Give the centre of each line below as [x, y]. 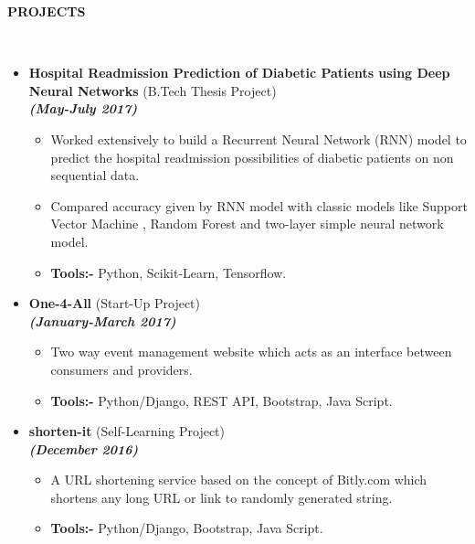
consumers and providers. [121, 369]
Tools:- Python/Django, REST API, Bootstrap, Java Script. [222, 400]
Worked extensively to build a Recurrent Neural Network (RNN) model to [259, 139]
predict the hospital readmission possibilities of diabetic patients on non [252, 157]
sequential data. [95, 175]
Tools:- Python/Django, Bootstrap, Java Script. [187, 528]
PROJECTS [47, 11]
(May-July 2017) [83, 108]
